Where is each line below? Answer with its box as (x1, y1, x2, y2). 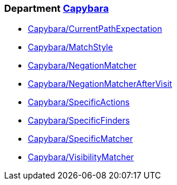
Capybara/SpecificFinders (28, 115, 130, 126)
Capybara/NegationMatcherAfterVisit (28, 79, 172, 89)
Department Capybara (4, 2, 109, 14)
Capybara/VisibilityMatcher (28, 152, 134, 163)
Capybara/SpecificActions (28, 97, 130, 108)
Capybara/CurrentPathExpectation (28, 24, 162, 34)
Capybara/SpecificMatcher (28, 134, 133, 144)
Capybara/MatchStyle (28, 42, 113, 53)
